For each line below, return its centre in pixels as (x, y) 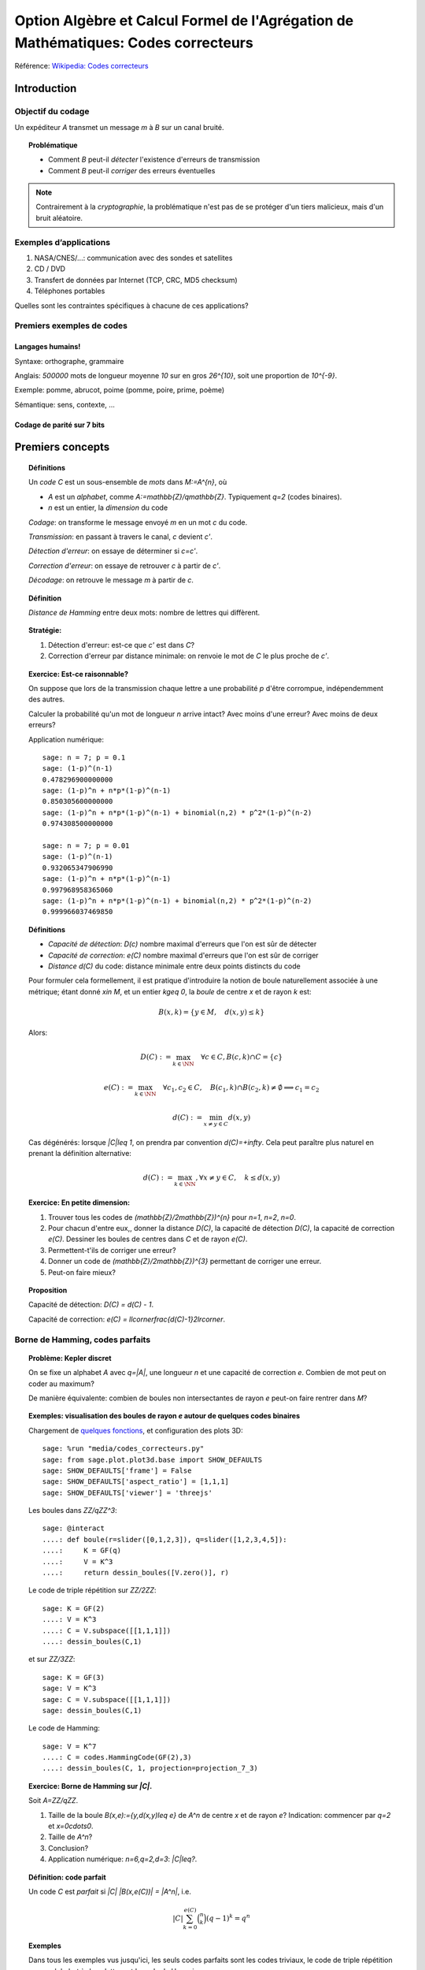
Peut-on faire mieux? (82, 1272)
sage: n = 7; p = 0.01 (86, 846)
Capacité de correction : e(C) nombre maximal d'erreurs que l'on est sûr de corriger (183, 955)
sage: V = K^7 (69, 1746)
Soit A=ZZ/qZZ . (54, 1801)
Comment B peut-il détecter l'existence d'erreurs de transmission (154, 160)
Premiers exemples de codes (71, 325)
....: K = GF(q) (82, 1551)
